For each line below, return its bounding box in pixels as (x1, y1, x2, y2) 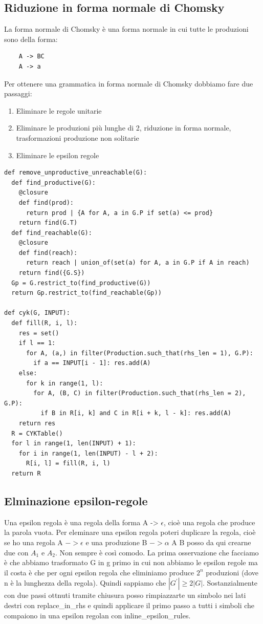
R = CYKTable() (11, 429, 63, 437)
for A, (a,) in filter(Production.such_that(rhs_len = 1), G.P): (26, 349, 253, 357)
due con (4, 547, 29, 557)
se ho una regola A (4, 536, 63, 547)
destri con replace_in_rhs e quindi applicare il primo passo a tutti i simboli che (4, 599, 255, 610)
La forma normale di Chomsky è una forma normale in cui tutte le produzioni (4, 24, 249, 34)
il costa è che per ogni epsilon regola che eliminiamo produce (4, 567, 194, 577)
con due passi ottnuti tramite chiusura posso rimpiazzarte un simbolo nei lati (4, 590, 246, 600)
